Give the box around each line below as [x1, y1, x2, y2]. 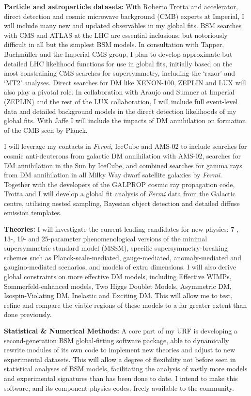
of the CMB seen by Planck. [4, 125, 88, 135]
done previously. [4, 309, 52, 319]
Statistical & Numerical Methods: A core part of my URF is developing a [4, 326, 237, 335]
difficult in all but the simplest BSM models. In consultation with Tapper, [4, 39, 224, 49]
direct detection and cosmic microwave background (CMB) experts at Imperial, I [4, 11, 244, 21]
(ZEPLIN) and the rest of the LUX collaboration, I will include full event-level [4, 96, 238, 106]
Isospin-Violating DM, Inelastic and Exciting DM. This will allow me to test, [4, 290, 233, 301]
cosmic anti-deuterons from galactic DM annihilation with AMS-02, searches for [4, 150, 241, 160]
